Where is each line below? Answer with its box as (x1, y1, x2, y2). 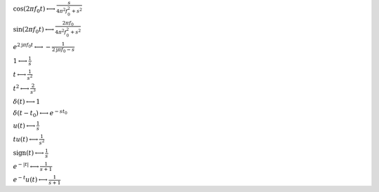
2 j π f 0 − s (51, 46, 75, 54)
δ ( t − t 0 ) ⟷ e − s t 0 (13, 108, 68, 119)
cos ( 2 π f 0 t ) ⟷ (13, 4, 55, 14)
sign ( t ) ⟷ (13, 149, 44, 157)
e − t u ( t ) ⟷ (13, 174, 48, 184)
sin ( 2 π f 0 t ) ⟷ (13, 25, 54, 35)
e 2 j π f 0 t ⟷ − (13, 42, 51, 51)
